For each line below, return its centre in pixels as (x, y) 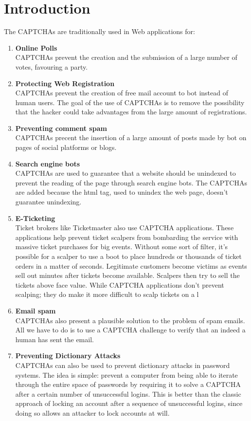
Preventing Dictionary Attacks (68, 356)
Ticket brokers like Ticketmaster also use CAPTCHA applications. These (125, 228)
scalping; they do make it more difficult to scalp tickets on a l (107, 294)
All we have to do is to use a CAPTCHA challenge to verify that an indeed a (130, 330)
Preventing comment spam (61, 128)
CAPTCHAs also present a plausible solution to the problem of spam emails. (130, 320)
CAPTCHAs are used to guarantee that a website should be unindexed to (125, 173)
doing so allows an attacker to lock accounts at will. (92, 412)
